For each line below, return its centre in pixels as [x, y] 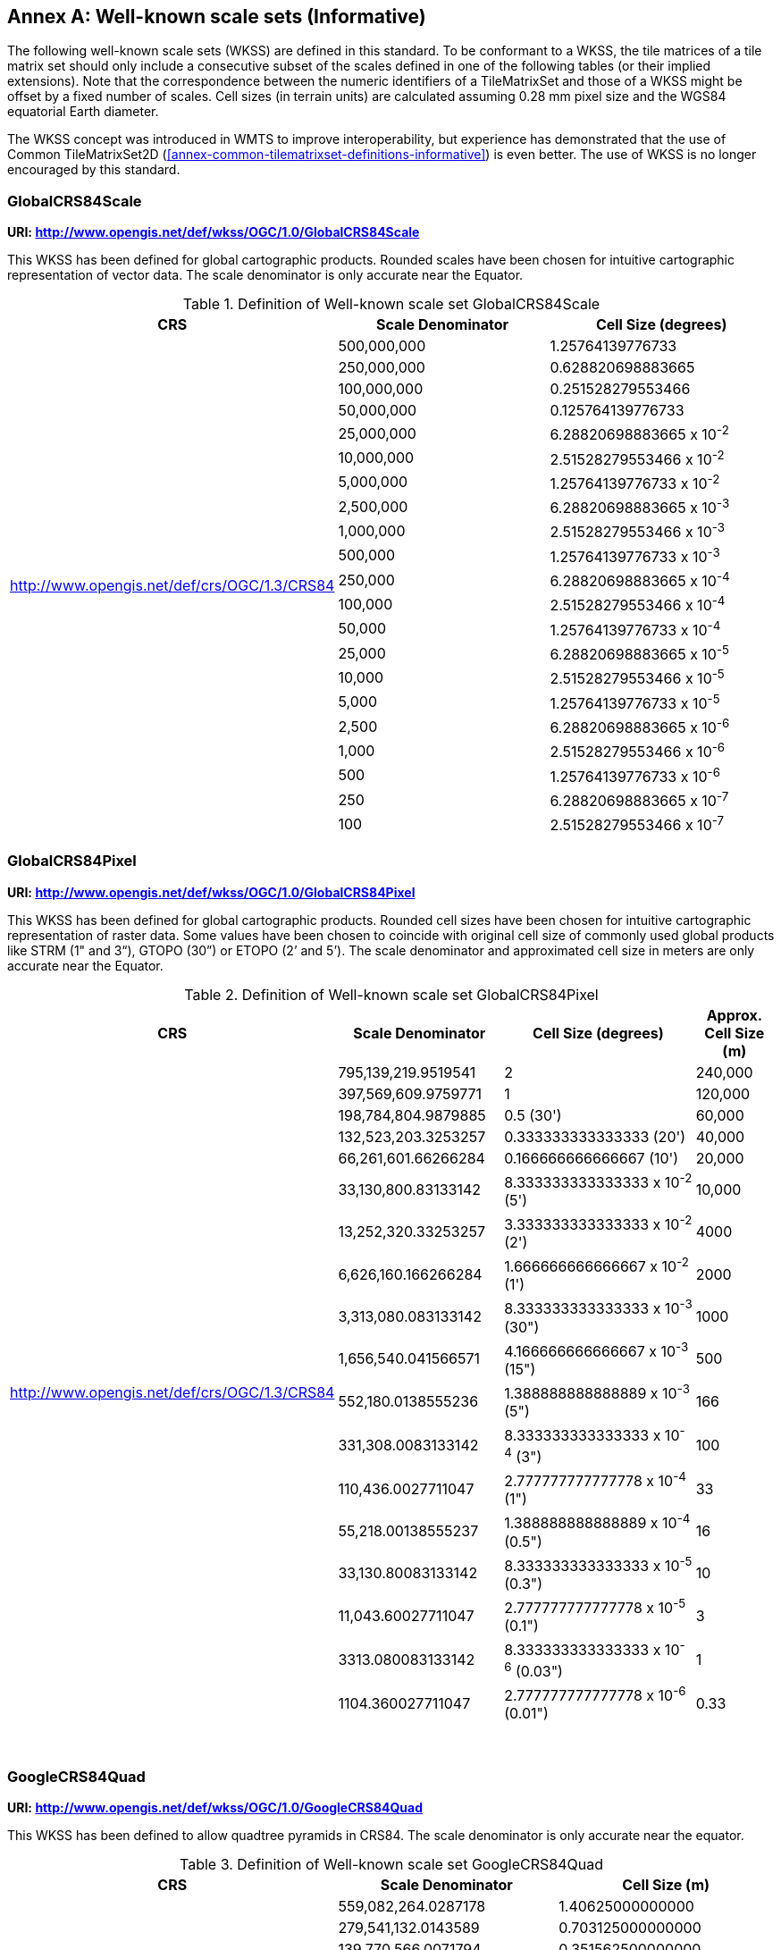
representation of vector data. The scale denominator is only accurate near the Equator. [265, 275]
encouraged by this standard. [94, 170]
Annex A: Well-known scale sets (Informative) [217, 17]
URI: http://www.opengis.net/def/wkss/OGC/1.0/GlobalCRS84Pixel [211, 892]
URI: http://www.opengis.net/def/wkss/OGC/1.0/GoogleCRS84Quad [215, 1808]
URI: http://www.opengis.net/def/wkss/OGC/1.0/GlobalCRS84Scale [214, 232]
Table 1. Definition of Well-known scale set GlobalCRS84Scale [391, 304]
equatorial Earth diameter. [83, 112]
